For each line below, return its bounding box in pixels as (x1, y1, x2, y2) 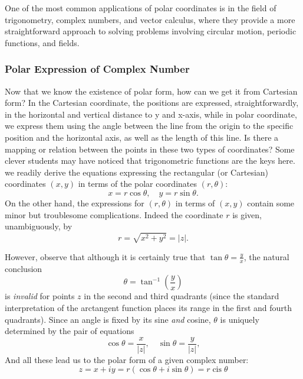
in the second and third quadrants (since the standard (84, 290, 279, 302)
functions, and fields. (5, 36, 80, 48)
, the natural (243, 250, 289, 263)
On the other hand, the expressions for (5, 196, 144, 209)
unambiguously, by (5, 220, 73, 232)
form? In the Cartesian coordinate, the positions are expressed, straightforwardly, (5, 96, 299, 109)
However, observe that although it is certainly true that (5, 250, 206, 263)
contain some (247, 196, 295, 209)
